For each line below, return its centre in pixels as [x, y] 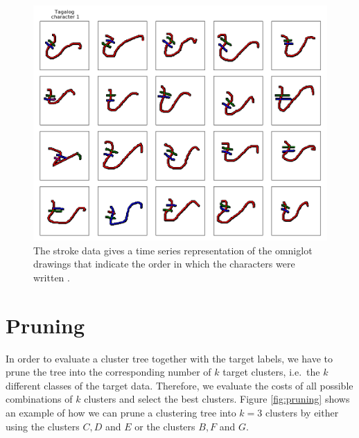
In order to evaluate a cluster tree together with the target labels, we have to [169, 358]
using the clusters [43, 426]
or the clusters [165, 426]
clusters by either [302, 413]
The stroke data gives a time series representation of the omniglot [173, 250]
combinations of [39, 399]
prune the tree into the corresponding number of [108, 372]
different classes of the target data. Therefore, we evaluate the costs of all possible [179, 385]
